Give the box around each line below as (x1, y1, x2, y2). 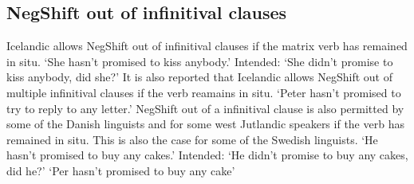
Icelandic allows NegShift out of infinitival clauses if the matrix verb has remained (6, 37, 408, 54)
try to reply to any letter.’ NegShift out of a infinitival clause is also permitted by (6, 100, 404, 116)
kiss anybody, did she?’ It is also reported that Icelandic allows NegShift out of (6, 69, 392, 85)
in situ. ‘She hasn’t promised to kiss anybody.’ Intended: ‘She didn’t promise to (6, 53, 393, 69)
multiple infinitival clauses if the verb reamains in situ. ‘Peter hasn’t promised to (6, 84, 401, 100)
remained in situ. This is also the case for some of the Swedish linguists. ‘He (6, 131, 378, 147)
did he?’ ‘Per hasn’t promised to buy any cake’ (6, 162, 235, 178)
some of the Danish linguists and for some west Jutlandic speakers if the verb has (6, 115, 404, 132)
